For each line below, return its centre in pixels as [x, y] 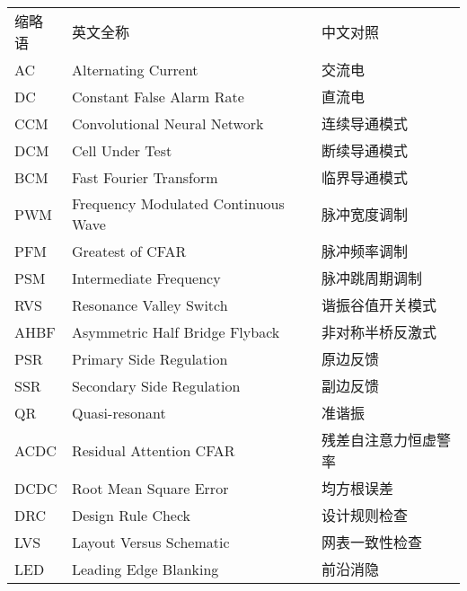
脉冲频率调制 [365, 251]
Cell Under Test [122, 150]
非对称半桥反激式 [379, 332]
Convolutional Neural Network [167, 123]
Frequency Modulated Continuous [178, 203]
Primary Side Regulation [150, 358]
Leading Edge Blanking [145, 569]
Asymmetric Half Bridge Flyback [176, 331]
